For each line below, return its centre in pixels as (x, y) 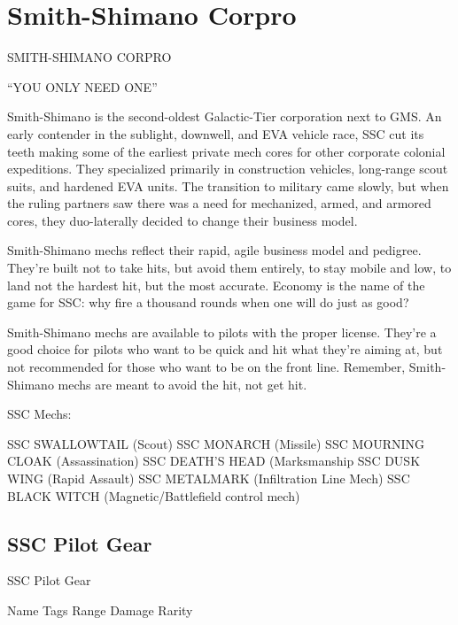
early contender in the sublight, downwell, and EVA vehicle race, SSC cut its (216, 133)
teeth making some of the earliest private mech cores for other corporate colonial (226, 151)
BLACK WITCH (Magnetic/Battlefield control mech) (154, 495)
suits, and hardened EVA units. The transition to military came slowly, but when (228, 185)
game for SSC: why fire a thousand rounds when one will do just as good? (208, 302)
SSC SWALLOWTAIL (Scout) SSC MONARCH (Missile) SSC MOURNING (216, 443)
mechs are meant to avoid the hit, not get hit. (182, 384)
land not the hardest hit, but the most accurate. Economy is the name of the (216, 285)
